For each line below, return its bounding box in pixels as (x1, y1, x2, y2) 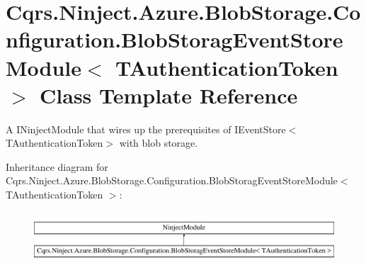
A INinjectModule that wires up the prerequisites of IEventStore (6, 121, 286, 136)
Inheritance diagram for (6, 159, 108, 174)
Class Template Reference (40, 80, 298, 109)
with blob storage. (119, 135, 198, 150)
